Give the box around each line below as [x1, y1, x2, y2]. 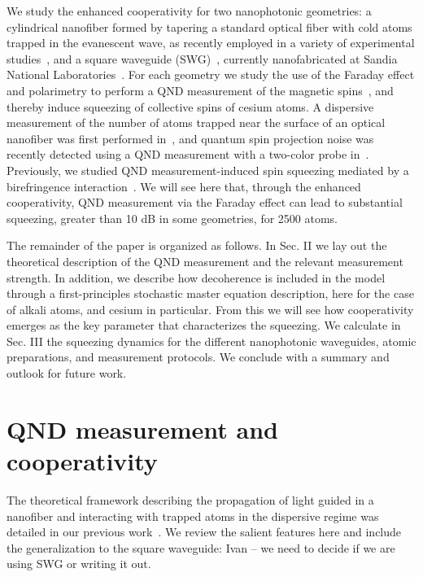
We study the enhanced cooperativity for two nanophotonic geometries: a [7, 2, 372, 19]
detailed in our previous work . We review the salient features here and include [7, 523, 402, 540]
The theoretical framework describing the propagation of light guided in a [7, 491, 374, 508]
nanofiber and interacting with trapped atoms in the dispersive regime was [7, 507, 379, 524]
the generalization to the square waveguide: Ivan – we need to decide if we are [7, 539, 395, 556]
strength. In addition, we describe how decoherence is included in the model [7, 269, 386, 286]
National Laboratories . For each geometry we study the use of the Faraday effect [7, 66, 415, 83]
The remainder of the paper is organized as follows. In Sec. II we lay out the [7, 237, 387, 254]
